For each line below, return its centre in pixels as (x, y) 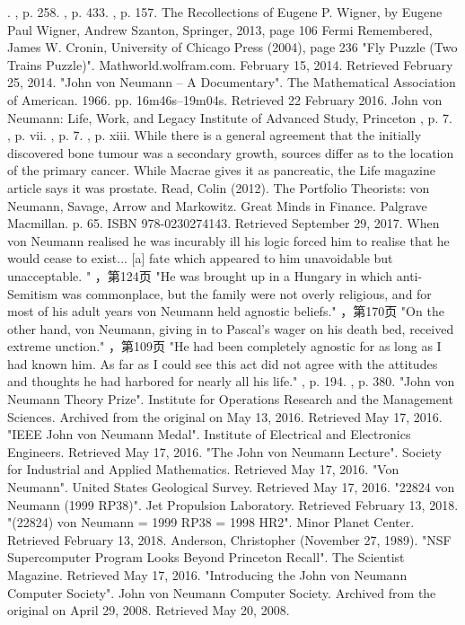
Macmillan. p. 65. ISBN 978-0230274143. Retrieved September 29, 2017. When (224, 223)
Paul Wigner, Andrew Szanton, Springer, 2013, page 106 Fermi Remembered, (220, 29)
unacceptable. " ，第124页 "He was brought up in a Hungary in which (200, 275)
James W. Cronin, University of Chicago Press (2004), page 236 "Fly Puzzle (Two (232, 47)
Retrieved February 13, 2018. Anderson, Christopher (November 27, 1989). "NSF (229, 539)
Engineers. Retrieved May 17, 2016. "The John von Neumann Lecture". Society (224, 451)
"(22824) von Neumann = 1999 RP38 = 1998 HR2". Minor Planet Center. (211, 522)
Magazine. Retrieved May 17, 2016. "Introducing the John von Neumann (207, 575)
